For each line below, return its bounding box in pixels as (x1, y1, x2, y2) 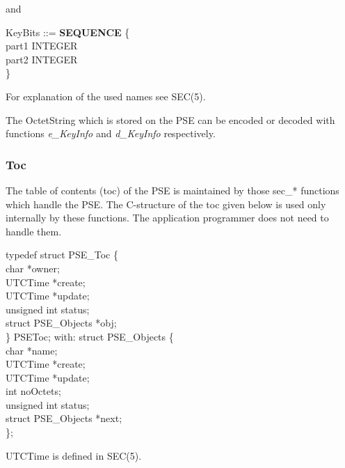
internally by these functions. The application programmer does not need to (6, 210, 329, 225)
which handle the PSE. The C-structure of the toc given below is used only (6, 196, 326, 211)
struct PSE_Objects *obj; (6, 315, 117, 330)
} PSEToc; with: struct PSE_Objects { (6, 329, 174, 343)
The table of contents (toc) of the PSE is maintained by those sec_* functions (6, 182, 339, 197)
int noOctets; (6, 384, 61, 398)
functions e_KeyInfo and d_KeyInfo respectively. (6, 126, 216, 141)
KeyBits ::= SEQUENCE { (6, 24, 130, 39)
